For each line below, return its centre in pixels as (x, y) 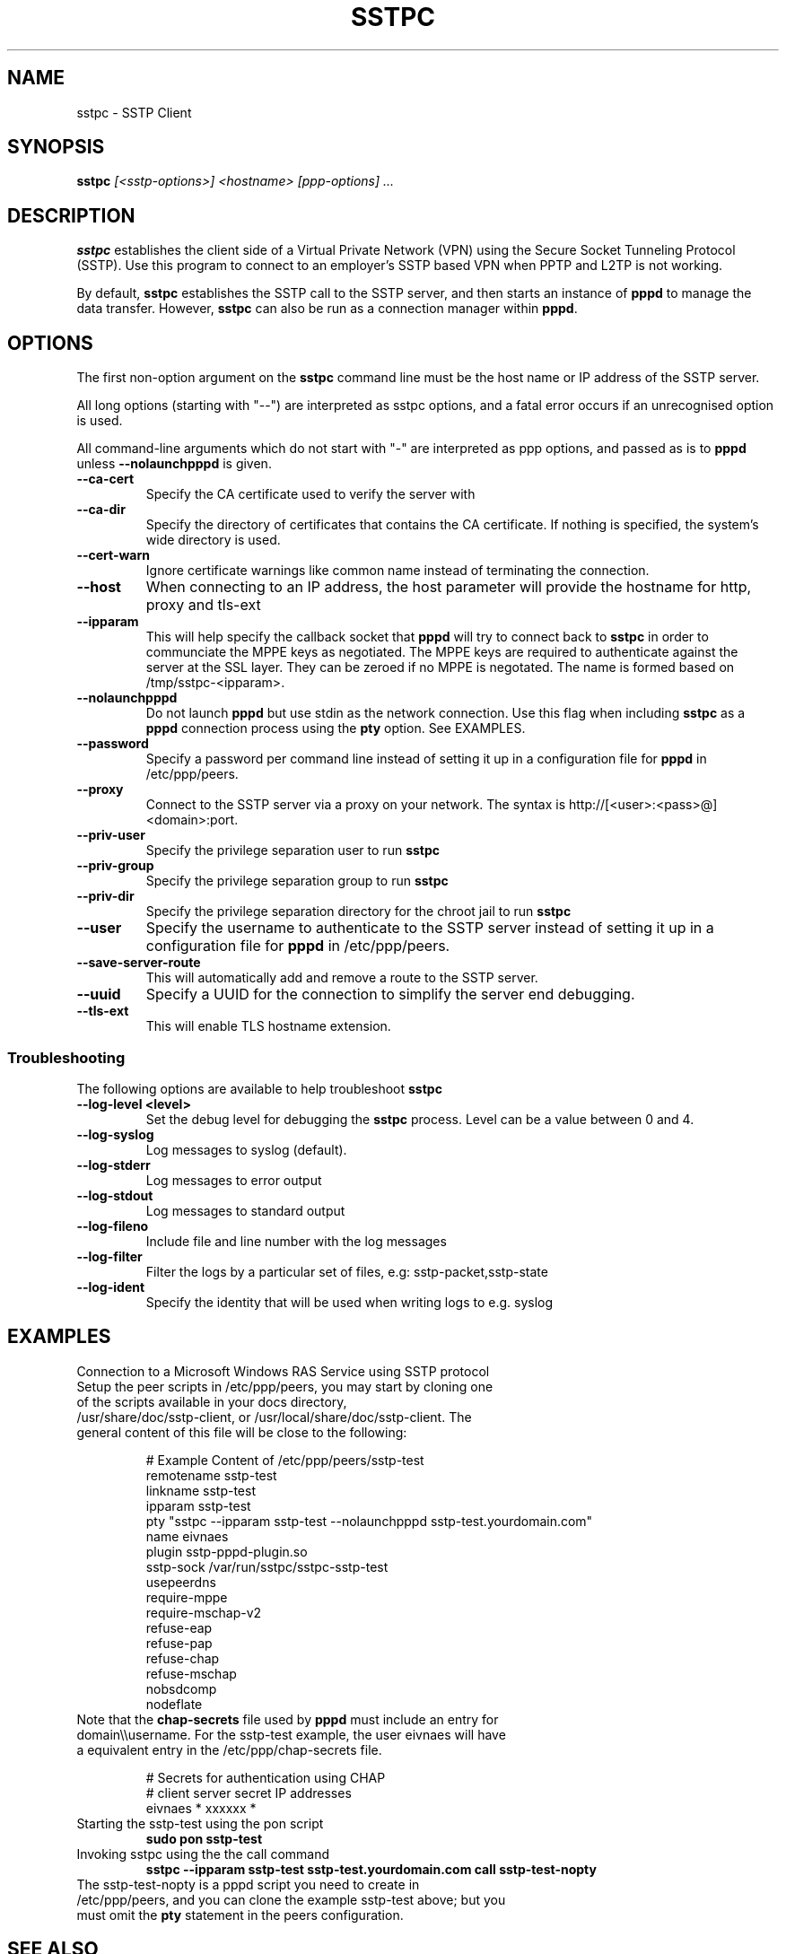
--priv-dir (105, 896)
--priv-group (115, 866)
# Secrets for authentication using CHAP (266, 1777)
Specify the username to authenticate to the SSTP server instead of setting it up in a (430, 928)
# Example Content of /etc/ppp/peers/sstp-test (285, 1460)
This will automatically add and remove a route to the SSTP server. (342, 978)
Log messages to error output (234, 1180)
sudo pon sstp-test (204, 1838)
